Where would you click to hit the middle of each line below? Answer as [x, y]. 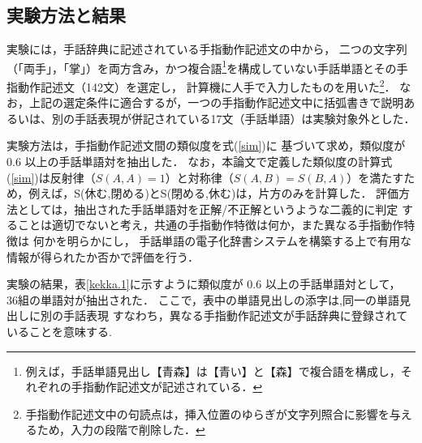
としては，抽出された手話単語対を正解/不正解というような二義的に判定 [208, 209]
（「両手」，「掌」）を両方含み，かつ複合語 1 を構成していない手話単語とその [202, 66]
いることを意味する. [59, 332]
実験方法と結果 [66, 15]
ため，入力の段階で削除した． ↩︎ [121, 430]
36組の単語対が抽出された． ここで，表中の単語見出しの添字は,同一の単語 [203, 299]
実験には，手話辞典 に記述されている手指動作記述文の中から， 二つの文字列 [207, 49]
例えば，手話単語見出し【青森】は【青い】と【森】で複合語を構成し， [213, 371]
